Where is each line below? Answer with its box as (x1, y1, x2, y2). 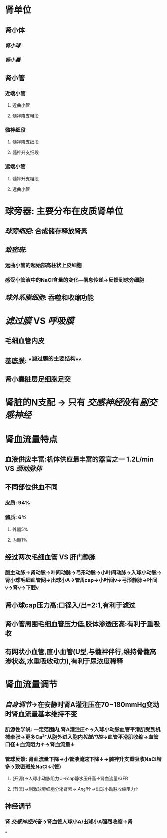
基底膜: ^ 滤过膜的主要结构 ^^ (5, 355, 82, 365)
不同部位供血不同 (5, 483, 58, 492)
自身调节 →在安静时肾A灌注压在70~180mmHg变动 (5, 700, 160, 709)
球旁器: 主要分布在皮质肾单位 (5, 205, 123, 217)
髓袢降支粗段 (12, 113, 39, 119)
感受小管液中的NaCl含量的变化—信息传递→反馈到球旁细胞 (5, 276, 144, 283)
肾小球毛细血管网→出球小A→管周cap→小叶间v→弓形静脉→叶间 (5, 576, 158, 583)
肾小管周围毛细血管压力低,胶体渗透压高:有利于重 (5, 620, 154, 628)
